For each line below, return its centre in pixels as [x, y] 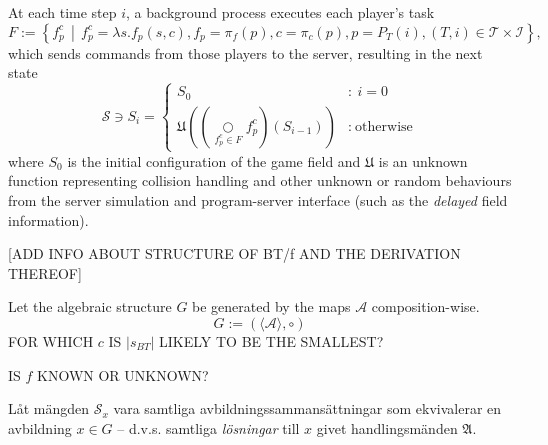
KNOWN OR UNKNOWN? [123, 374]
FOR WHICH [51, 340]
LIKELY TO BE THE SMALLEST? [271, 340]
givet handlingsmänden [387, 427]
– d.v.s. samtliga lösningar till [208, 427]
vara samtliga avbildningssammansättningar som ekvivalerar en [307, 408]
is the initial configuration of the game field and [214, 160]
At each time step [62, 12]
